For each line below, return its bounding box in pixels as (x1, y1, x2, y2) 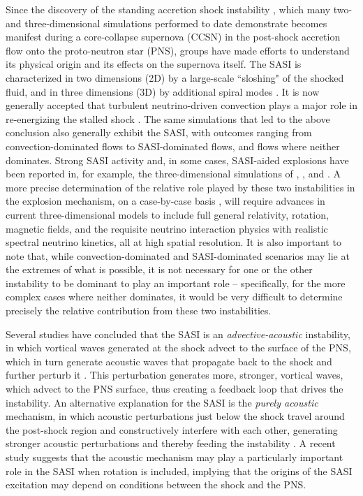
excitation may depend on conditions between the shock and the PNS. (6, 477, 306, 492)
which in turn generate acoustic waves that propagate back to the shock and (6, 353, 332, 368)
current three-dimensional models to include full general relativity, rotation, (6, 207, 329, 221)
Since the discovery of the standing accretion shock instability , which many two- (6, 2, 353, 16)
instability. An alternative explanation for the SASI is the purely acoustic (6, 395, 318, 409)
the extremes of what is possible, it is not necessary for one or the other (6, 262, 313, 277)
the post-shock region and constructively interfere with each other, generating (6, 422, 338, 437)
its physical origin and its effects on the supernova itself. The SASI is (6, 57, 302, 71)
